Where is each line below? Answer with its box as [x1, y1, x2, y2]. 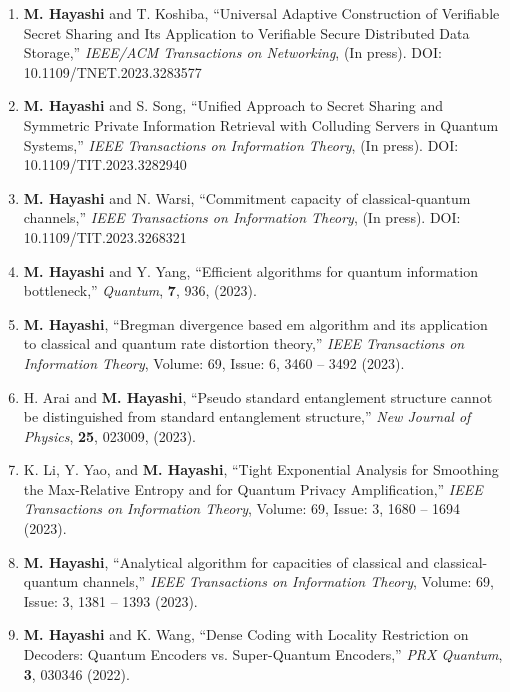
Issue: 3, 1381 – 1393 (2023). [23, 590, 198, 611]
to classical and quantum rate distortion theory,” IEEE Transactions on [23, 333, 465, 354]
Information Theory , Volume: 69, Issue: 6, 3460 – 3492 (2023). [23, 352, 405, 373]
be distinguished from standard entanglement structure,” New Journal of [23, 406, 471, 427]
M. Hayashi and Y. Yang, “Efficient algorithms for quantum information [23, 260, 478, 281]
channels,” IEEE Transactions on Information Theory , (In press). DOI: [23, 207, 461, 228]
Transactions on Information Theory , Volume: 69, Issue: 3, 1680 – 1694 [23, 498, 461, 519]
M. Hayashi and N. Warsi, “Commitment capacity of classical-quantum [23, 187, 471, 208]
